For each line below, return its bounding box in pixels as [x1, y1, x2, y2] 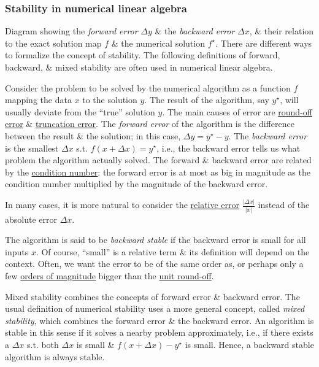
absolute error [5, 212, 57, 225]
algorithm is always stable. [5, 350, 105, 363]
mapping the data [5, 93, 72, 106]
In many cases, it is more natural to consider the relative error [5, 198, 240, 211]
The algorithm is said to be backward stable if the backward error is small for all [5, 233, 306, 246]
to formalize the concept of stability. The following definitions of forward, [5, 48, 280, 61]
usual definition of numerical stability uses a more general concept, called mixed [5, 302, 305, 315]
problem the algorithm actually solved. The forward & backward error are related [5, 153, 312, 166]
